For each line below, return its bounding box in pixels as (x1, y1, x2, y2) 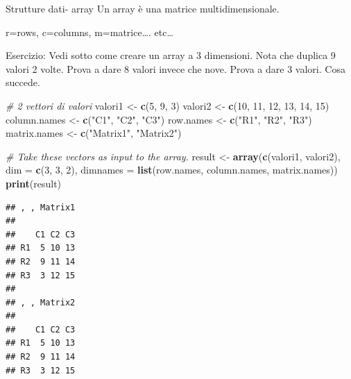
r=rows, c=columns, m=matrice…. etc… (6, 24, 173, 39)
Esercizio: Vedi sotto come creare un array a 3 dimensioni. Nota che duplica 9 (6, 48, 336, 62)
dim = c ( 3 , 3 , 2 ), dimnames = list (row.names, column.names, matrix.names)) (6, 162, 338, 177)
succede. (6, 75, 40, 90)
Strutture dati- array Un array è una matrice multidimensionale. (6, 1, 280, 15)
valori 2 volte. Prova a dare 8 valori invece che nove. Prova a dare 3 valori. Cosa (6, 61, 345, 76)
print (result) (6, 176, 62, 190)
